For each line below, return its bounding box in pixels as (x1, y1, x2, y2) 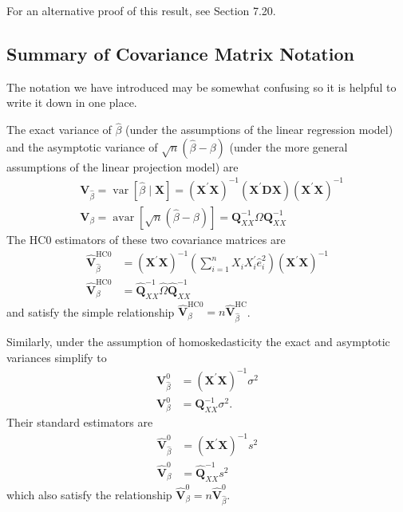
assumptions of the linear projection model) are (6, 158, 239, 175)
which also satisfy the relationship (6, 486, 172, 502)
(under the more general (229, 138, 348, 155)
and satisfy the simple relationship (6, 303, 175, 320)
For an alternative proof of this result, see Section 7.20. (6, 2, 276, 18)
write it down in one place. (6, 94, 137, 111)
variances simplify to (6, 349, 107, 365)
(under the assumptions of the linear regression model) (125, 121, 393, 138)
